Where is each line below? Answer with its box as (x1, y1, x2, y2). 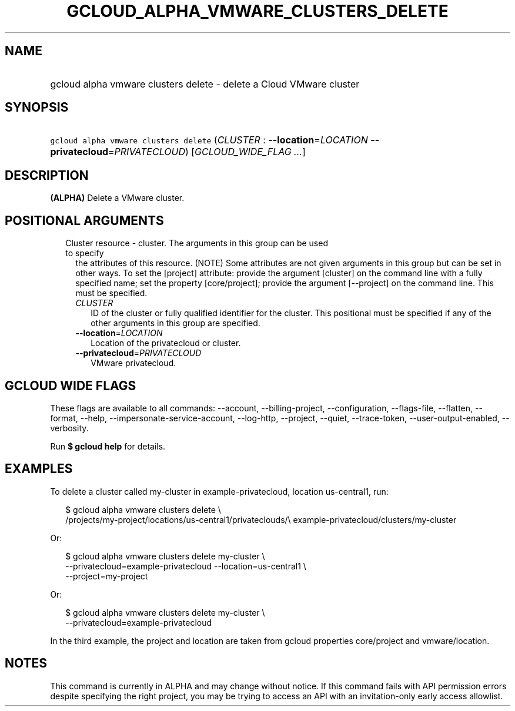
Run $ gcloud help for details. (50, 441, 166, 451)
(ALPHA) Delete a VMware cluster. (50, 193, 185, 203)
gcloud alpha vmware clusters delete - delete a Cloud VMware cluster (50, 78, 360, 90)
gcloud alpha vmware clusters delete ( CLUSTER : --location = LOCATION (50, 134, 368, 146)
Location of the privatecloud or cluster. (91, 338, 241, 348)
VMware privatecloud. (91, 358, 176, 368)
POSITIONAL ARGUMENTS (5, 213, 164, 228)
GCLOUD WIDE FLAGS (5, 378, 136, 393)
